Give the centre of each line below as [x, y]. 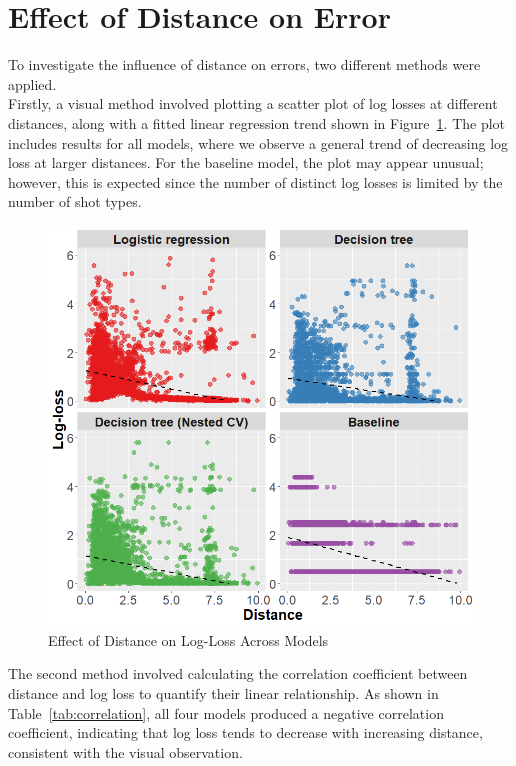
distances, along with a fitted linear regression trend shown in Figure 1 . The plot [257, 122]
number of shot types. [75, 201]
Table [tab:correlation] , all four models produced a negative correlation [226, 712]
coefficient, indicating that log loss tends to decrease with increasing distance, [245, 732]
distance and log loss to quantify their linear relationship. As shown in [223, 693]
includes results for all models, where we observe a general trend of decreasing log [258, 142]
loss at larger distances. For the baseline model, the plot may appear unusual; [246, 162]
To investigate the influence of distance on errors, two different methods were [244, 64]
